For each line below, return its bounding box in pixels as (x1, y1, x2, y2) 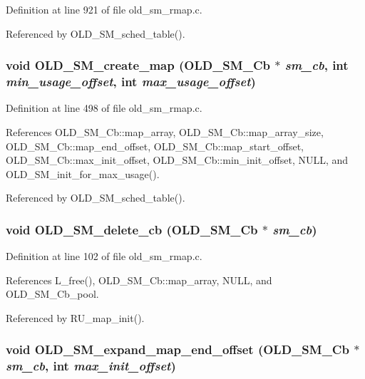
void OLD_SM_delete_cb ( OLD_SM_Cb (6, 220, 258, 238)
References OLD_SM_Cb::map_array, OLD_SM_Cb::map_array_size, (6, 124, 324, 139)
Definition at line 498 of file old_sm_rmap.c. (6, 100, 202, 115)
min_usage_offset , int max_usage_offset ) (6, 73, 256, 90)
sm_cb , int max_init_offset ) (6, 357, 176, 375)
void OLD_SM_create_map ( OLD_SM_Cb (6, 56, 270, 74)
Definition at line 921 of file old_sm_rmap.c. (6, 2, 202, 16)
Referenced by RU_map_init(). (6, 310, 145, 325)
